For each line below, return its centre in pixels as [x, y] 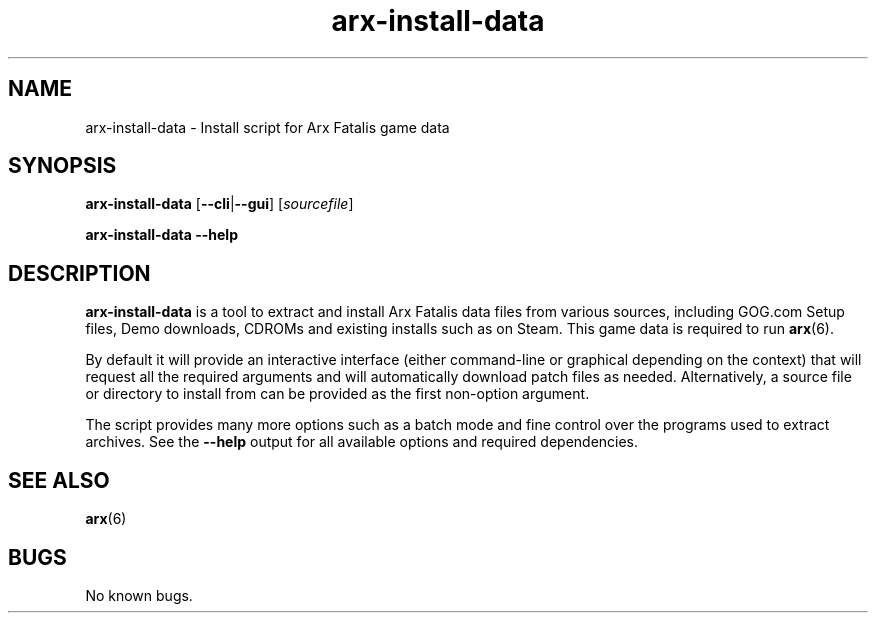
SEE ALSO [59, 480]
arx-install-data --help [161, 235]
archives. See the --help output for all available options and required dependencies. [362, 442]
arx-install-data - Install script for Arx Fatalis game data [267, 127]
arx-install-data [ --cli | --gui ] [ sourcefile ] [219, 204]
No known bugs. [139, 595]
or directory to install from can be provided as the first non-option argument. [337, 394]
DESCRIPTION [79, 273]
